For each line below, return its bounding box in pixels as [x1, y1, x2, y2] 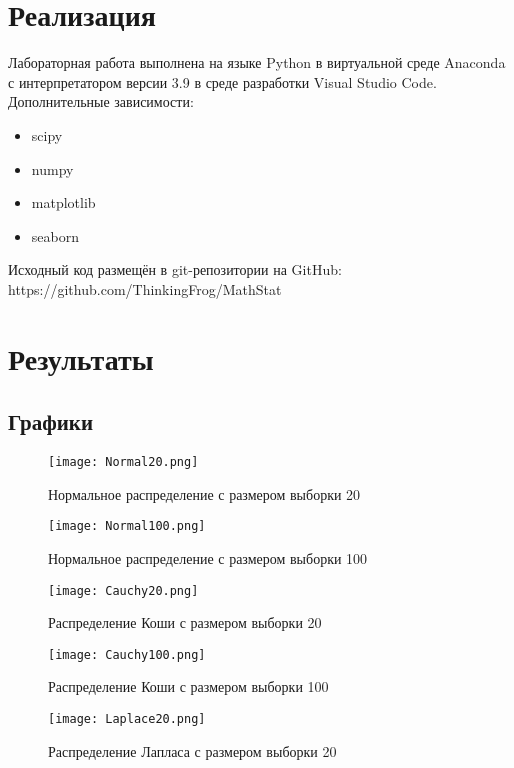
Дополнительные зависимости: [8, 91, 194, 112]
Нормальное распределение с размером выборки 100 [48, 547, 368, 568]
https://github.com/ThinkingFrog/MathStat [8, 278, 282, 299]
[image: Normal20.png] [48, 455, 199, 470]
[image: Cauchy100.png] [48, 647, 206, 662]
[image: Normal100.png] [48, 519, 206, 534]
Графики [8, 406, 94, 437]
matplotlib [31, 192, 96, 213]
